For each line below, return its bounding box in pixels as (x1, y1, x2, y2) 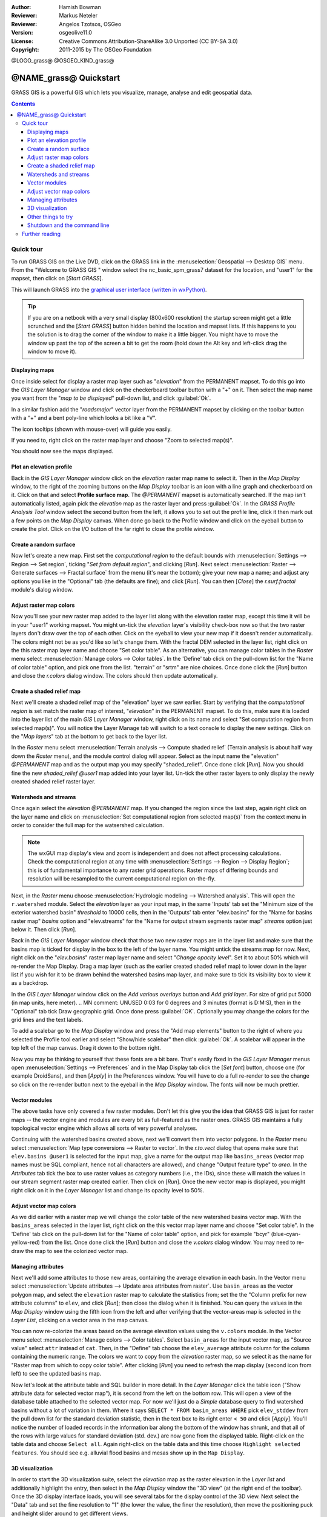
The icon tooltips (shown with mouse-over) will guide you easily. (11, 425, 172, 433)
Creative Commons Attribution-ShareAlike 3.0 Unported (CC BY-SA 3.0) (59, 37, 239, 45)
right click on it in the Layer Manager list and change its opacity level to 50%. (11, 1186, 205, 1194)
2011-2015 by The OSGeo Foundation (59, 46, 151, 53)
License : (11, 37, 33, 45)
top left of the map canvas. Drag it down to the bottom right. (11, 1044, 161, 1052)
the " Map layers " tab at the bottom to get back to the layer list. (11, 733, 168, 740)
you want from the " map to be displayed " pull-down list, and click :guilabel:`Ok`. (11, 394, 211, 402)
